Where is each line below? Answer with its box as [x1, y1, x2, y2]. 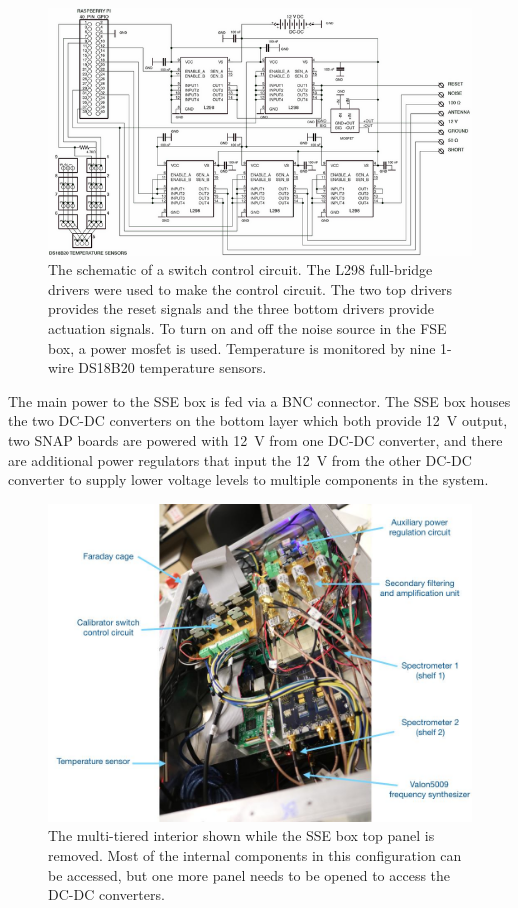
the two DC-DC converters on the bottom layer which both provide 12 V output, [8, 410, 508, 431]
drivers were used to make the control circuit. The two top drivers [48, 278, 453, 299]
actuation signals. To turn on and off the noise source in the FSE [48, 318, 447, 339]
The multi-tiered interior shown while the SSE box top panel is [48, 825, 435, 846]
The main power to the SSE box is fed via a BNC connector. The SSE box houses [8, 390, 511, 411]
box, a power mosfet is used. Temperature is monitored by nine [48, 337, 436, 358]
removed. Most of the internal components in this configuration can [48, 844, 462, 865]
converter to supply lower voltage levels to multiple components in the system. [8, 469, 489, 490]
